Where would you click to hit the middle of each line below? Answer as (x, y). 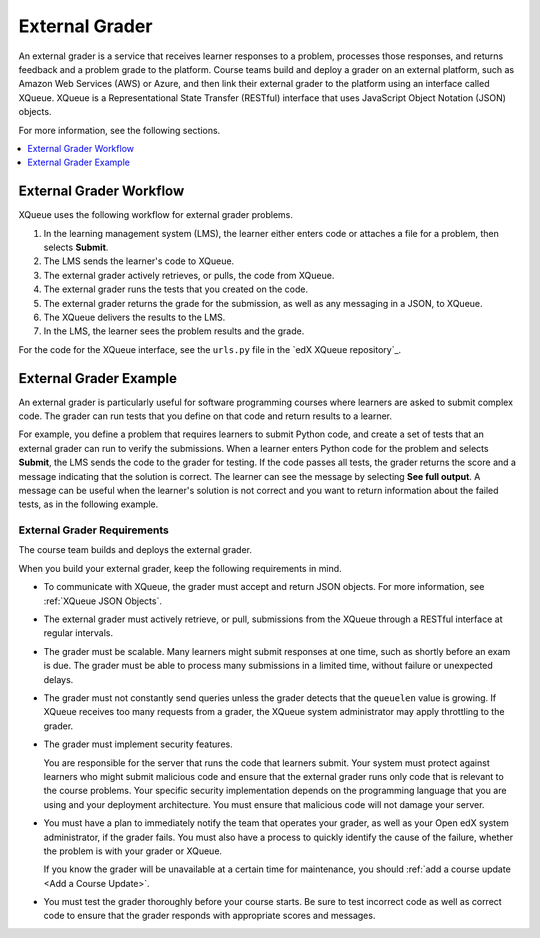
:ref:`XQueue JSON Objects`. (102, 601)
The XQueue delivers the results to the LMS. (134, 317)
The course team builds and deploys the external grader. (135, 550)
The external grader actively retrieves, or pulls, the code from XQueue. (189, 275)
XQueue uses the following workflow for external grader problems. (156, 215)
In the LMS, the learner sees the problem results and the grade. (174, 331)
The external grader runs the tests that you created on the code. (176, 289)
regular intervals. (78, 633)
